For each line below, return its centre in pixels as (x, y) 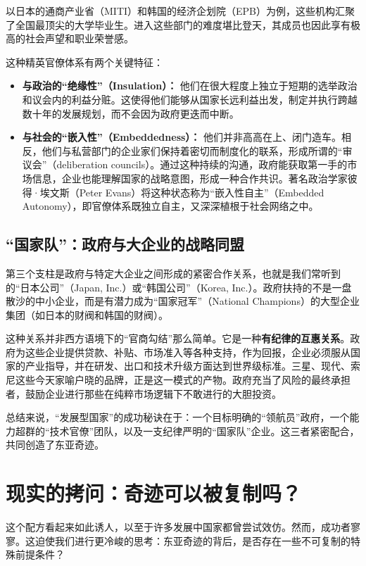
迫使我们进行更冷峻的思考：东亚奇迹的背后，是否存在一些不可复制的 (193, 540)
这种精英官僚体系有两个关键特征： (84, 62)
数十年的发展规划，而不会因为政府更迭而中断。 (131, 113)
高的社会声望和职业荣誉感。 (70, 38)
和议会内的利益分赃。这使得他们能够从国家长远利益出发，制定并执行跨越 (190, 99)
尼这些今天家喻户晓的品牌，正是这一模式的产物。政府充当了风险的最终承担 (178, 380)
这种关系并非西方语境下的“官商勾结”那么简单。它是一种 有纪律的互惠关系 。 (178, 338)
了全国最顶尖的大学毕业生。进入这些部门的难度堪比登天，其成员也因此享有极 (183, 24)
